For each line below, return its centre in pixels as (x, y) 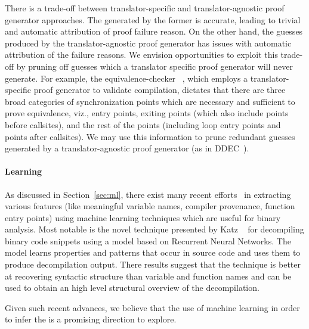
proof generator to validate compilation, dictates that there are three (160, 90)
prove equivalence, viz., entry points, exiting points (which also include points (147, 113)
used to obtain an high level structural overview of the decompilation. (132, 288)
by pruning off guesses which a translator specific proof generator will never (154, 66)
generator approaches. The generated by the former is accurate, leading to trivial (153, 19)
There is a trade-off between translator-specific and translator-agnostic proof (145, 8)
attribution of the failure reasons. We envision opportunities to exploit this (141, 55)
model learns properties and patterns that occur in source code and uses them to (153, 252)
